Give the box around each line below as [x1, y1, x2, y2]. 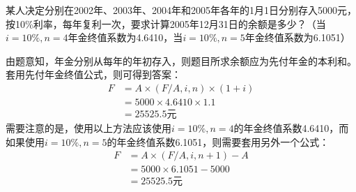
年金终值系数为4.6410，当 [68, 30, 183, 45]
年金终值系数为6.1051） [245, 30, 350, 45]
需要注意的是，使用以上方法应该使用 [6, 121, 171, 135]
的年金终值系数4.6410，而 [233, 121, 349, 135]
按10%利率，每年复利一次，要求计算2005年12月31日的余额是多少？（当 [6, 16, 326, 31]
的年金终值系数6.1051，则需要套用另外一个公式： [107, 134, 330, 149]
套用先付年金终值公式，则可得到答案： [6, 67, 181, 82]
